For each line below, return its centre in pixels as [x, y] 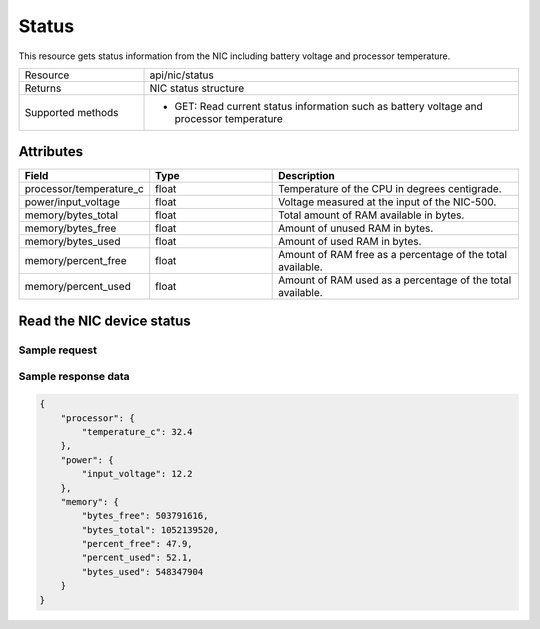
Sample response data [74, 377]
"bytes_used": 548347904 [142, 571]
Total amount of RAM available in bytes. [371, 215]
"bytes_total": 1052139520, [150, 529]
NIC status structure [197, 88]
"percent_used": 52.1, [137, 558]
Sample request [57, 350]
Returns [43, 88]
